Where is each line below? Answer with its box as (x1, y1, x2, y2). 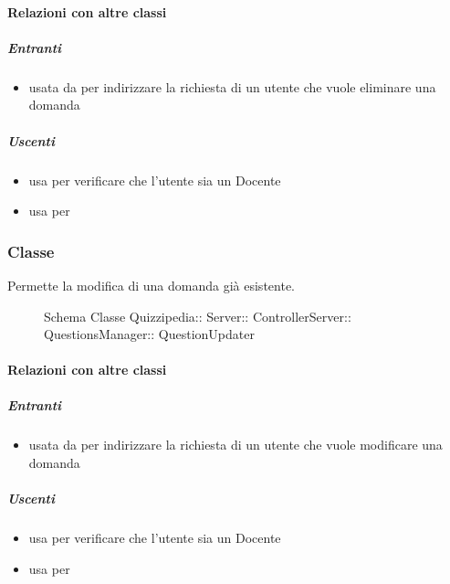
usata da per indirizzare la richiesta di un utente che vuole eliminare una (28, 77, 436, 96)
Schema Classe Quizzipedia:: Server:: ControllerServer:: (44, 306, 351, 325)
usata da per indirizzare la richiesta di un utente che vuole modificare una (28, 435, 443, 454)
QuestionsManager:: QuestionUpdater (44, 324, 255, 344)
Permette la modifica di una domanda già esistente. (7, 275, 295, 294)
